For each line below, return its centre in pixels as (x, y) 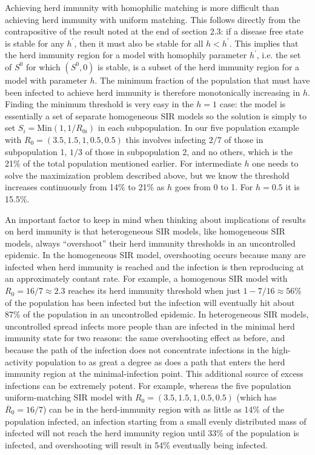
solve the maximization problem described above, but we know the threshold (147, 175)
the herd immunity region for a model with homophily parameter (126, 55)
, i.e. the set (279, 55)
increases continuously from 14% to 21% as (85, 187)
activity (19, 361)
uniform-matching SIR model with (69, 397)
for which (43, 66)
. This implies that (264, 43)
